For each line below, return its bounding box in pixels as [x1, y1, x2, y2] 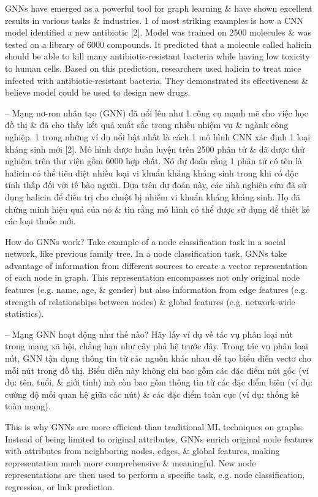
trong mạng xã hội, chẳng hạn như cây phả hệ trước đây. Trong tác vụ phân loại [5, 340, 308, 352]
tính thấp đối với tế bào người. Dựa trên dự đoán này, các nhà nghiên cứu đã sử [5, 178, 306, 191]
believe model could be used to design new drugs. [5, 86, 191, 99]
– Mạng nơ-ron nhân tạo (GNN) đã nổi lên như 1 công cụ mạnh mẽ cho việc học [5, 106, 308, 119]
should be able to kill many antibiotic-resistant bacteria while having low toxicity [5, 50, 310, 63]
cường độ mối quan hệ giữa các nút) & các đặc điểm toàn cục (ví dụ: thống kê [5, 387, 300, 400]
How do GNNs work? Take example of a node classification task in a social [5, 235, 286, 248]
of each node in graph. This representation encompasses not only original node [5, 271, 300, 284]
